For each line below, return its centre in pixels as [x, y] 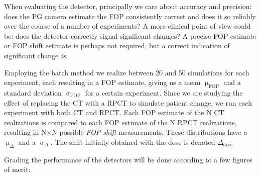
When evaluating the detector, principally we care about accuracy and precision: [128, 6]
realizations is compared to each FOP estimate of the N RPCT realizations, [120, 122]
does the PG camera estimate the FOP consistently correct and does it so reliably [130, 16]
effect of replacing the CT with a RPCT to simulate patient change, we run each [128, 102]
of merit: [17, 169]
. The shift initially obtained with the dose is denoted [133, 142]
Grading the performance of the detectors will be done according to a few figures [128, 159]
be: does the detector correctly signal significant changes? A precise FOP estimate [130, 35]
